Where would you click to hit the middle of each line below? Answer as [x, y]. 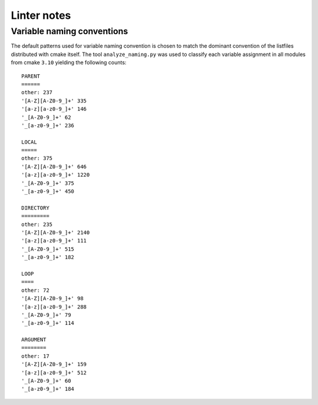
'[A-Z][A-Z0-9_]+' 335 [54, 101]
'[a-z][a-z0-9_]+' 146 [54, 109]
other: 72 [35, 290]
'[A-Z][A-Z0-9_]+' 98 [52, 298]
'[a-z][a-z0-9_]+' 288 [54, 307]
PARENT [31, 76]
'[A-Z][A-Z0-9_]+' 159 [54, 364]
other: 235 [37, 224]
